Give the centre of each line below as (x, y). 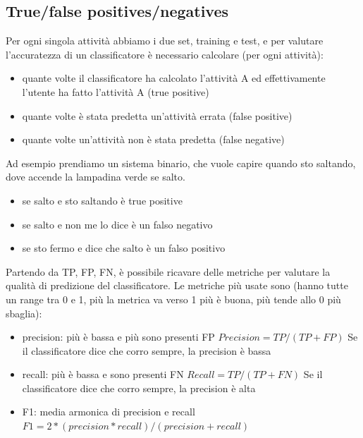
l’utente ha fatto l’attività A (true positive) (116, 91)
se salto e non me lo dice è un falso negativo (117, 224)
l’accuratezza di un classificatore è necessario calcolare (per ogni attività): (165, 54)
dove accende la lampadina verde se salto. (96, 177)
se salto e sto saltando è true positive (102, 200)
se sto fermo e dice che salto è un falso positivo (124, 248)
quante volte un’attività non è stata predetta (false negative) (153, 139)
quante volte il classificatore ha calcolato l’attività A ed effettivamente (174, 78)
